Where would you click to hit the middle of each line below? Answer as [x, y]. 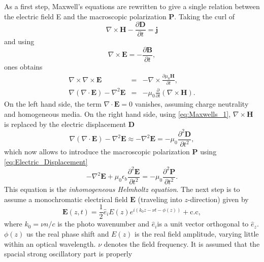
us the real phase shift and [68, 234]
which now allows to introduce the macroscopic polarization [97, 152]
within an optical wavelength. [50, 243]
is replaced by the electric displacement [65, 124]
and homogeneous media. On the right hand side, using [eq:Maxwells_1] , [118, 114]
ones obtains [23, 66]
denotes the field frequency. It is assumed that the [182, 243]
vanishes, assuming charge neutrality [192, 104]
